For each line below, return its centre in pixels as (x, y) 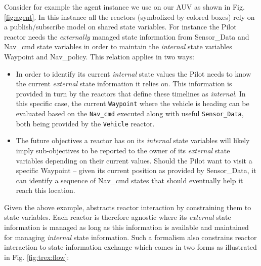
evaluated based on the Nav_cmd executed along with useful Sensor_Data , (130, 113)
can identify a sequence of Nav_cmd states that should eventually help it (129, 180)
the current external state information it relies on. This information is (124, 84)
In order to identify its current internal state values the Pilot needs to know (134, 73)
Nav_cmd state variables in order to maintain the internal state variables (118, 46)
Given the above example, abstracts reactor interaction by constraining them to (128, 207)
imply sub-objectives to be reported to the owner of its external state (123, 150)
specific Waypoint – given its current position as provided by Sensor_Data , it (136, 170)
